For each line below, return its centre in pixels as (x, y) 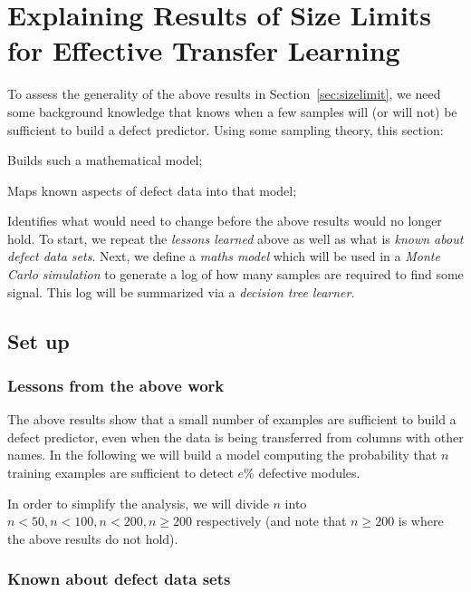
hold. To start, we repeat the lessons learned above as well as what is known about (235, 238)
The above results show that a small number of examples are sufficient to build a (232, 419)
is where (421, 521)
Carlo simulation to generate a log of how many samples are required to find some (235, 274)
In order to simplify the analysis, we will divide (138, 503)
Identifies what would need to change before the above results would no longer (225, 221)
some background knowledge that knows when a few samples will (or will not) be (232, 111)
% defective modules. (302, 473)
